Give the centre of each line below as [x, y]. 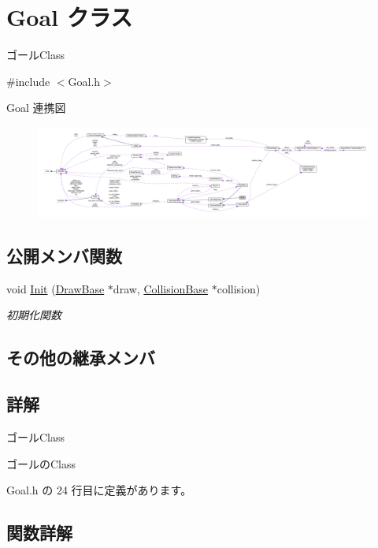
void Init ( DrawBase [56, 288]
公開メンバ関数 [64, 255]
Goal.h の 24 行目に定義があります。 [99, 490]
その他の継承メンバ [81, 358]
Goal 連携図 [36, 108]
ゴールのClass [41, 463]
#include [28, 81]
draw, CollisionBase [161, 288]
